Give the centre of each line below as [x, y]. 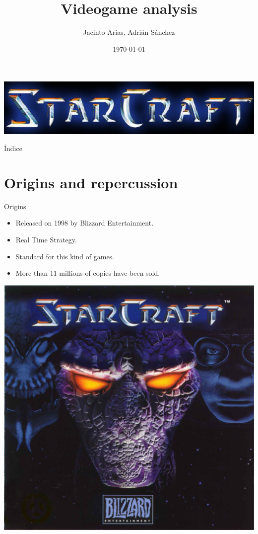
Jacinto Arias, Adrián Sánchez [129, 32]
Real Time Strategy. [46, 239]
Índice [13, 148]
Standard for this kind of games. [65, 256]
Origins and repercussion [91, 182]
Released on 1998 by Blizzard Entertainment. [85, 223]
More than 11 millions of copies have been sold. [88, 273]
